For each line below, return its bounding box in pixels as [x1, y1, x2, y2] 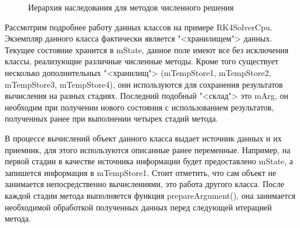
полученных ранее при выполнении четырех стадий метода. [5, 112, 218, 125]
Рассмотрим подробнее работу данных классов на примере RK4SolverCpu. [5, 20, 272, 33]
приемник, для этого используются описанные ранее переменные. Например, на [5, 143, 291, 156]
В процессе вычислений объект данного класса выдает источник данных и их [5, 132, 282, 144]
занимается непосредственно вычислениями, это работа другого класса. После [5, 178, 285, 190]
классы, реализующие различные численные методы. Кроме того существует [5, 55, 279, 67]
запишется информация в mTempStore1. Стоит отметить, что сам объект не [5, 166, 277, 178]
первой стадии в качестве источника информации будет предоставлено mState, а [5, 155, 294, 167]
